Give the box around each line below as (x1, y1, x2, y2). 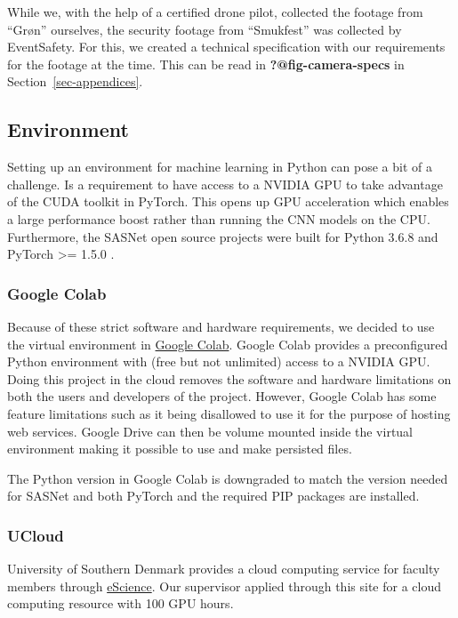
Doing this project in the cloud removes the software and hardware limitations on (7, 369, 452, 388)
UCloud (7, 524, 64, 546)
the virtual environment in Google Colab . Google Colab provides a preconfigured (7, 334, 448, 353)
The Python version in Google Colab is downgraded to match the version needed (7, 469, 448, 487)
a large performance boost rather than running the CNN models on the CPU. (7, 209, 430, 228)
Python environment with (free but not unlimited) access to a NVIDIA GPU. (7, 352, 430, 371)
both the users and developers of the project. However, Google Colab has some (7, 387, 437, 405)
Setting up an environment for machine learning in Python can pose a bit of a (7, 157, 432, 176)
